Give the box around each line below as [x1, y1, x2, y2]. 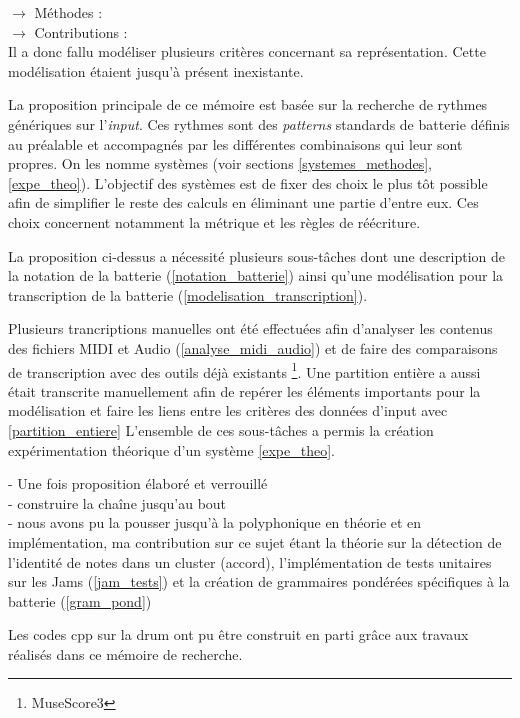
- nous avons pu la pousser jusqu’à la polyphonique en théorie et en [8, 512, 422, 533]
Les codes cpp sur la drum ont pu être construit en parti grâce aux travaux [8, 624, 469, 645]
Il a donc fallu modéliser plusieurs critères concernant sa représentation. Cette [8, 41, 486, 62]
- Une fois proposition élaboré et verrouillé [8, 473, 268, 494]
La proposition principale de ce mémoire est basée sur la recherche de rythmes [8, 94, 488, 115]
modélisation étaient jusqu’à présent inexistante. [8, 60, 304, 81]
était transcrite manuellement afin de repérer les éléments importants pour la [8, 380, 481, 401]
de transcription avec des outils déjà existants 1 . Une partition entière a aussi [8, 358, 481, 382]
